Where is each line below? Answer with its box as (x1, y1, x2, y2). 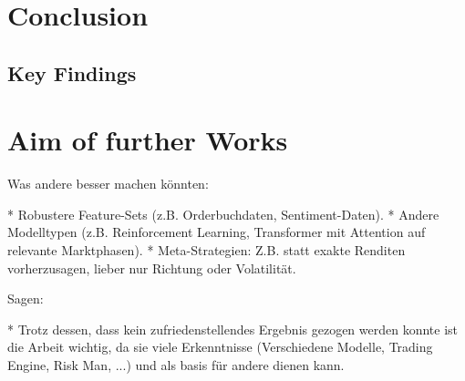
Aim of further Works (7, 121, 288, 159)
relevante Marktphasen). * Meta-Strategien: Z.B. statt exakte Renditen (7, 241, 406, 260)
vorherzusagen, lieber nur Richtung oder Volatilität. (7, 258, 296, 277)
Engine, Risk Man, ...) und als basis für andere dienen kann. (7, 355, 345, 375)
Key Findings (7, 58, 137, 87)
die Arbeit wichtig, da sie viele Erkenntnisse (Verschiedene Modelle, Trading (7, 337, 433, 356)
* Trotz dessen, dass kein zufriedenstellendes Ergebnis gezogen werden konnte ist (7, 319, 459, 338)
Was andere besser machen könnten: (7, 174, 209, 193)
